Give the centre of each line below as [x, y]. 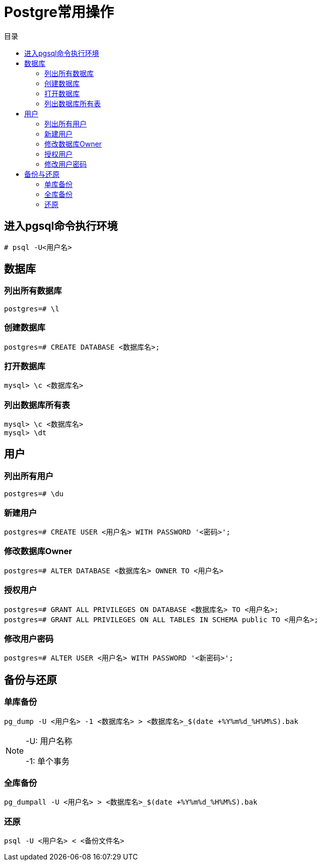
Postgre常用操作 [59, 12]
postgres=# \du [34, 494]
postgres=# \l [32, 309]
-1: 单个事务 [48, 761]
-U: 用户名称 [49, 741]
